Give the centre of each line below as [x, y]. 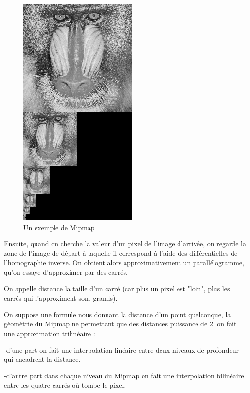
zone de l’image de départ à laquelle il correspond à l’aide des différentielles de [121, 253]
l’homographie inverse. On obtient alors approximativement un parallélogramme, [124, 262]
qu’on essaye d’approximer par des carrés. [66, 272]
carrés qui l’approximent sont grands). [61, 298]
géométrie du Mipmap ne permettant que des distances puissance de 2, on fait [120, 324]
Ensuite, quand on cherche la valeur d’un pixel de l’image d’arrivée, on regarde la [125, 243]
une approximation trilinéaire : [50, 333]
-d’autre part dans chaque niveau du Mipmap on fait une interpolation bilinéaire [124, 375]
